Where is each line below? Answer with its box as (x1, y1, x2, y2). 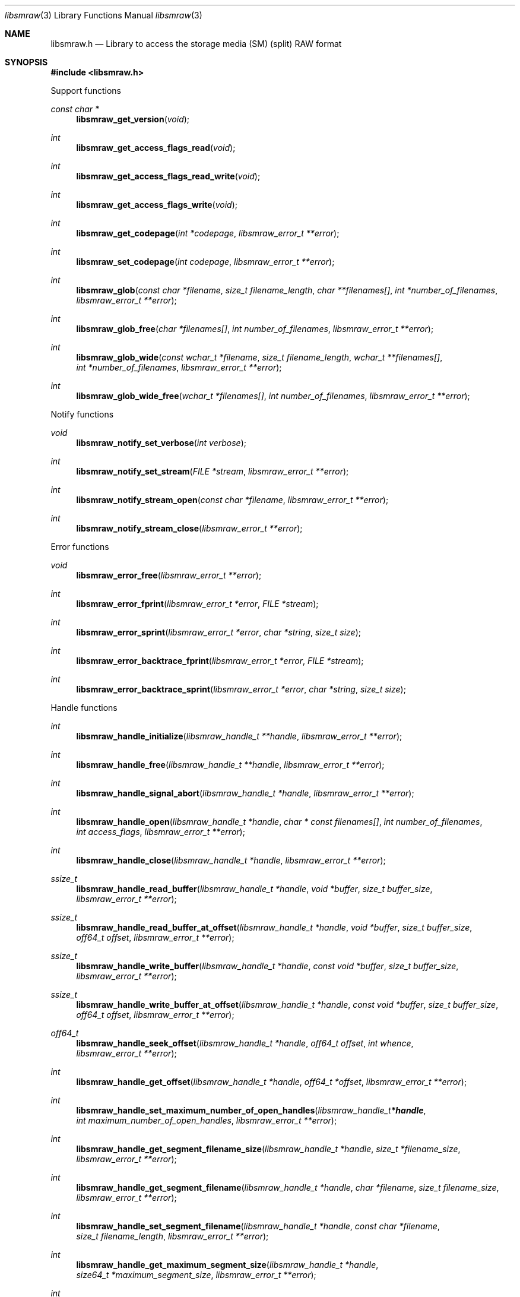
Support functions (50, 86, 121, 96)
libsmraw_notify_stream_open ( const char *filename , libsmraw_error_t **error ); (76, 495, 389, 505)
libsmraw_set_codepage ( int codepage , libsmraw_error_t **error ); (76, 257, 335, 267)
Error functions (50, 542, 109, 552)
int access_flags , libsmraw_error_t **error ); (76, 827, 245, 837)
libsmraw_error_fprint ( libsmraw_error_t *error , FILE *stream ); (76, 599, 319, 609)
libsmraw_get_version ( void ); (76, 114, 190, 124)
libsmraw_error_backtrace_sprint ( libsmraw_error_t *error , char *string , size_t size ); (76, 684, 406, 694)
